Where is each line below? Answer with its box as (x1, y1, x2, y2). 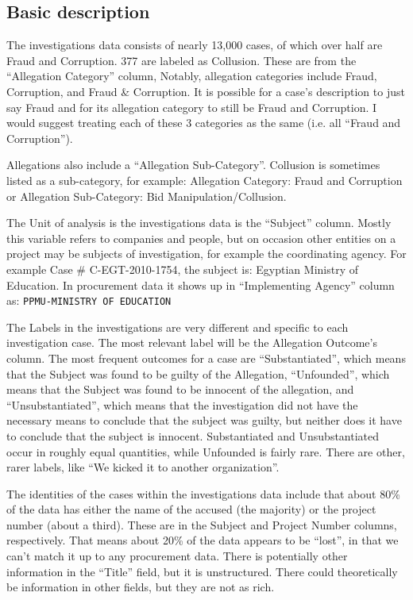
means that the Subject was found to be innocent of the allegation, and (6, 381, 354, 398)
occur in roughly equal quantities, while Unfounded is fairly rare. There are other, (6, 443, 405, 460)
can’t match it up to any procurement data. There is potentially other (6, 548, 348, 564)
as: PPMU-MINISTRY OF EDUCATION (6, 292, 172, 309)
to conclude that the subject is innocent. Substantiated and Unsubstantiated (6, 427, 380, 444)
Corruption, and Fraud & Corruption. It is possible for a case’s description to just (6, 83, 405, 99)
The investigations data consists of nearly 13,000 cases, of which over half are (6, 37, 383, 53)
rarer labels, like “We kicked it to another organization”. (6, 459, 280, 475)
